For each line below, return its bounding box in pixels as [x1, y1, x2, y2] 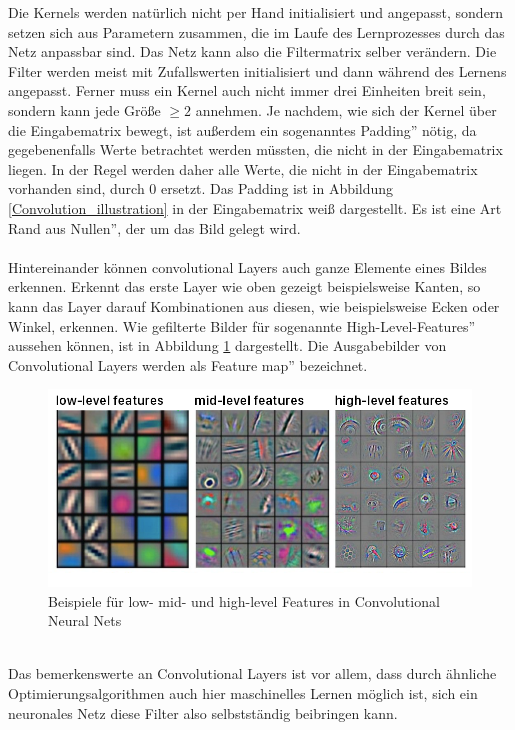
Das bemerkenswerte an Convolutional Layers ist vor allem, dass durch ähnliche [8, 663, 497, 684]
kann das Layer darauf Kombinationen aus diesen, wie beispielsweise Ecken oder [8, 295, 500, 316]
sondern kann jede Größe [8, 99, 161, 120]
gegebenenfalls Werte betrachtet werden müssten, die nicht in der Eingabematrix [8, 139, 503, 160]
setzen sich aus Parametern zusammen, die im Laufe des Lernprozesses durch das [8, 21, 505, 42]
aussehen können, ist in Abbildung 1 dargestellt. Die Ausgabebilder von [8, 335, 447, 356]
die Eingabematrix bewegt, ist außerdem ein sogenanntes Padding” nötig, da [8, 119, 477, 140]
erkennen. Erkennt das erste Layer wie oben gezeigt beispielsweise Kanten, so [8, 276, 481, 297]
